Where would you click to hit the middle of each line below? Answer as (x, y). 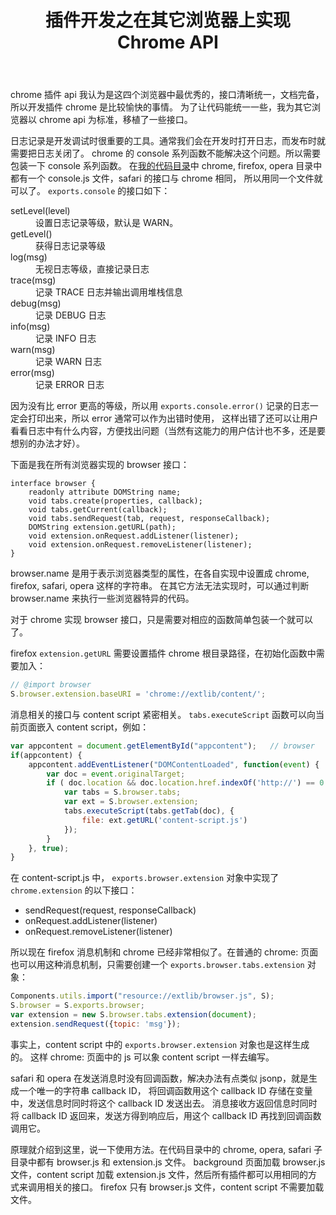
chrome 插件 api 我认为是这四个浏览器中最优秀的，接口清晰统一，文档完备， (167, 95)
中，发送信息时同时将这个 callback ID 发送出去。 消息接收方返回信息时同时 (164, 1103)
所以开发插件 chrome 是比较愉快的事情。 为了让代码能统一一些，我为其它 (161, 107)
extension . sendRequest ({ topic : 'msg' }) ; (96, 1024)
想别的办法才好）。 (47, 443)
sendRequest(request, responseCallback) (110, 910)
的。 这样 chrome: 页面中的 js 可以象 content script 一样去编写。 (142, 1057)
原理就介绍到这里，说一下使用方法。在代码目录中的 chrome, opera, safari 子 (166, 1149)
